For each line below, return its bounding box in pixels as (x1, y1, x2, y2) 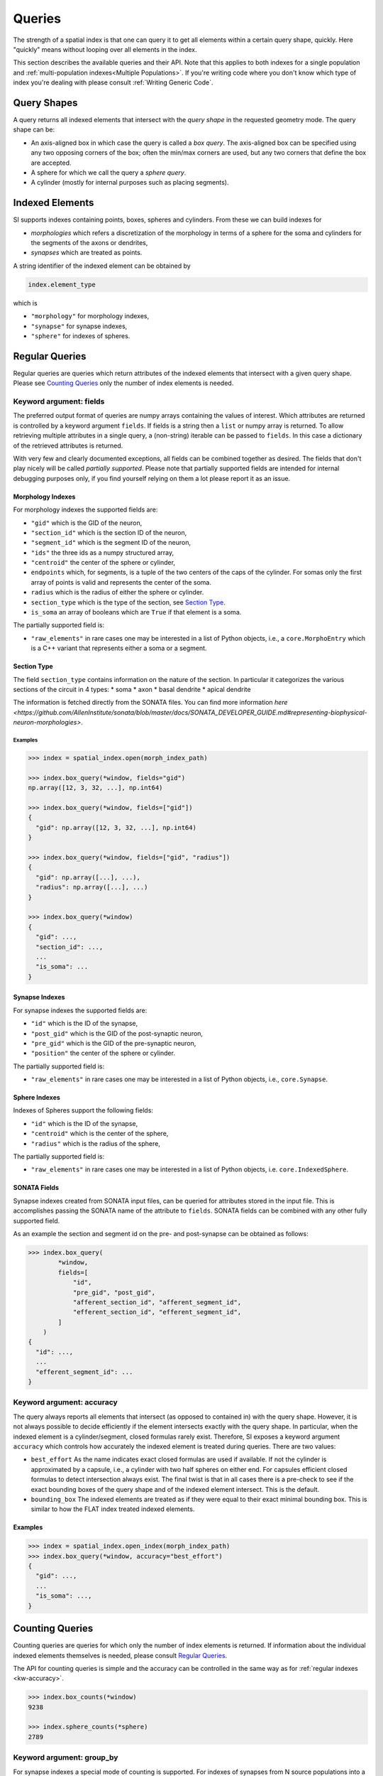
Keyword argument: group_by (13, 1753, 118, 1763)
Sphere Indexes (13, 1093, 60, 1102)
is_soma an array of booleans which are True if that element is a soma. (30, 608, 242, 617)
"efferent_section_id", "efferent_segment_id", (72, 1308, 242, 1316)
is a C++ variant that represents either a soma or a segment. (30, 644, 207, 653)
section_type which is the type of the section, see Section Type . (30, 597, 226, 607)
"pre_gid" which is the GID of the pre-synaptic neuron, (30, 1039, 196, 1047)
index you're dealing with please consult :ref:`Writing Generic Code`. (13, 78, 213, 87)
